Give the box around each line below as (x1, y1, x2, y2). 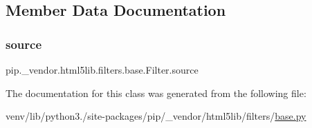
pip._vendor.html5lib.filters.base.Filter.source (6, 63, 199, 76)
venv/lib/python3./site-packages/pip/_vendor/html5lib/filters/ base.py (6, 109, 306, 123)
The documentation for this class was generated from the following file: (6, 85, 306, 100)
